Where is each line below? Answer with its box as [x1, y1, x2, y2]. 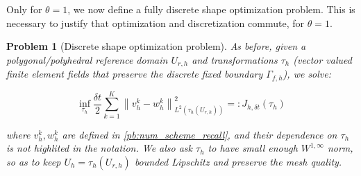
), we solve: [283, 67, 332, 81]
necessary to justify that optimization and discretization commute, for [6, 15, 304, 30]
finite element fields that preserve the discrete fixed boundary [6, 67, 263, 81]
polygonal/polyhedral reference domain [6, 52, 168, 67]
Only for [6, 2, 42, 16]
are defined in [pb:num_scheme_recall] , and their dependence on [62, 127, 337, 141]
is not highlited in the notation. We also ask [6, 141, 193, 155]
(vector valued [293, 52, 352, 67]
